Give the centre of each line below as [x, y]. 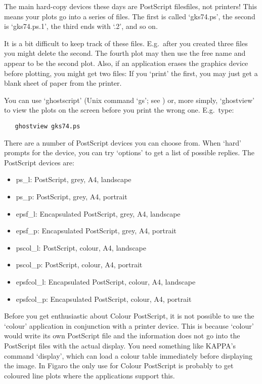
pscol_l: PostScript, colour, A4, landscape [81, 247]
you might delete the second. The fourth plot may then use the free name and [125, 53]
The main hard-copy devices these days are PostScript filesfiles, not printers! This [130, 6]
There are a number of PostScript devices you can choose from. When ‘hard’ [123, 142]
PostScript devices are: [39, 162]
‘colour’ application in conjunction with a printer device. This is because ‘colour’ [129, 325]
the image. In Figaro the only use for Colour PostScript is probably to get [119, 365]
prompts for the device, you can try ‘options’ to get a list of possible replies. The [129, 152]
